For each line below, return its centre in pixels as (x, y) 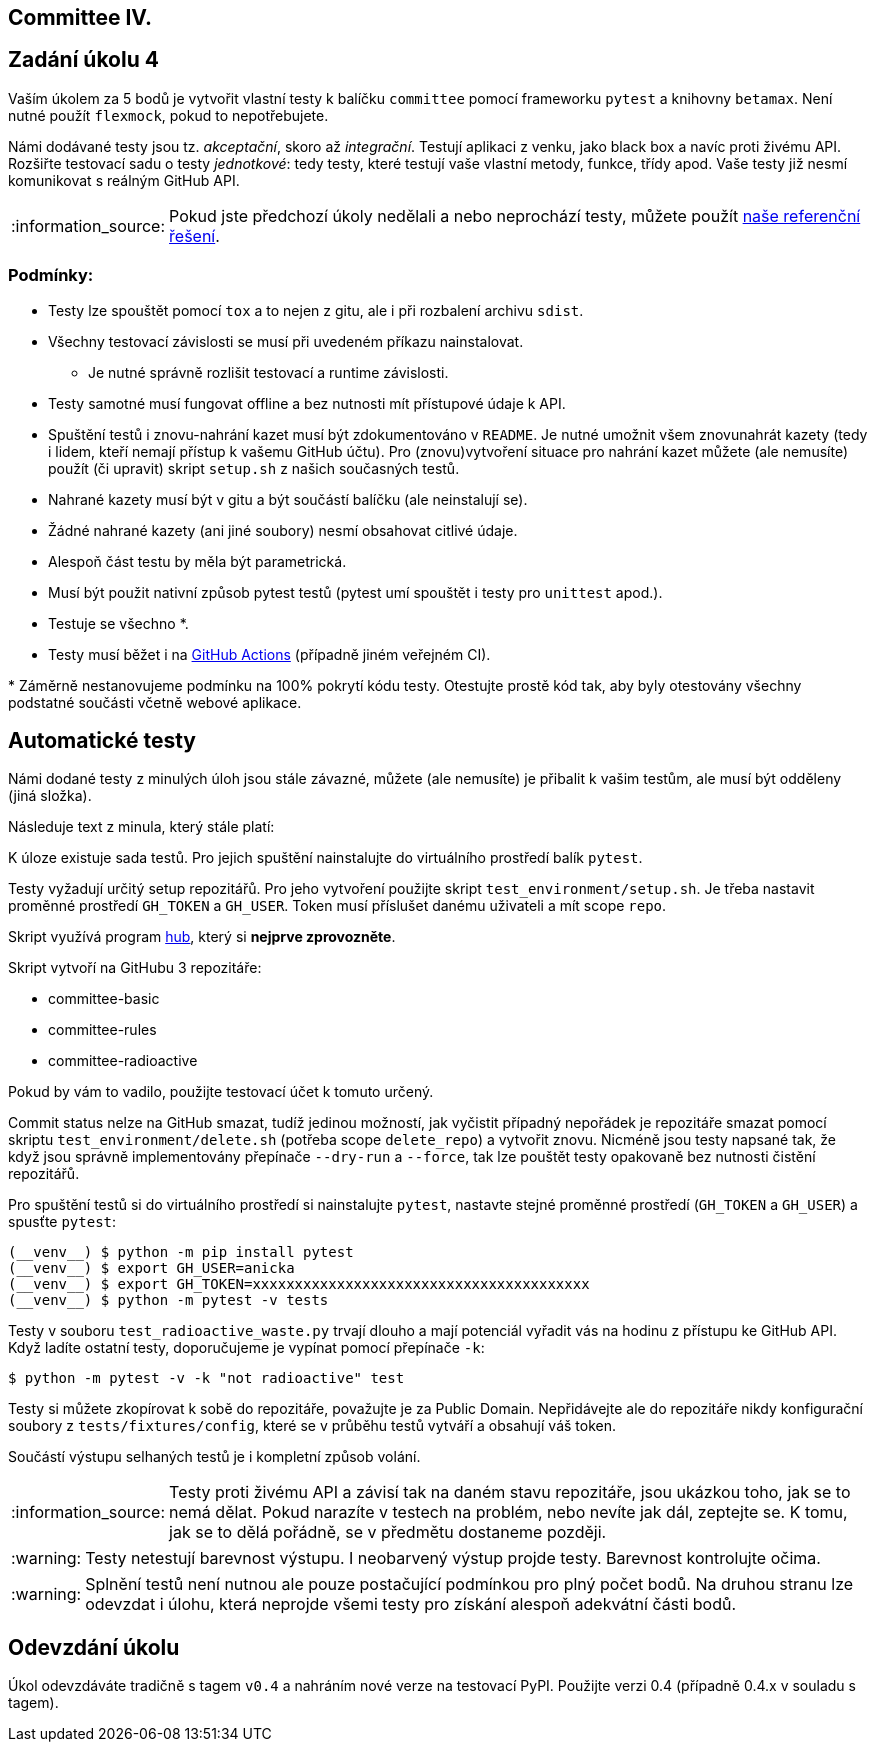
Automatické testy (102, 741)
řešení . (194, 235)
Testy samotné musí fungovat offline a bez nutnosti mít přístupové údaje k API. (307, 403)
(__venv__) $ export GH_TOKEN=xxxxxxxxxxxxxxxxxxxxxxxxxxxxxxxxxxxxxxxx (299, 1284)
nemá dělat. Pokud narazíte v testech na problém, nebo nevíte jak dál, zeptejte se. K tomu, (508, 1512)
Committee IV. (80, 17)
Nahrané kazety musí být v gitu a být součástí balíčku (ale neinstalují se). (288, 499)
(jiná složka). (50, 796)
